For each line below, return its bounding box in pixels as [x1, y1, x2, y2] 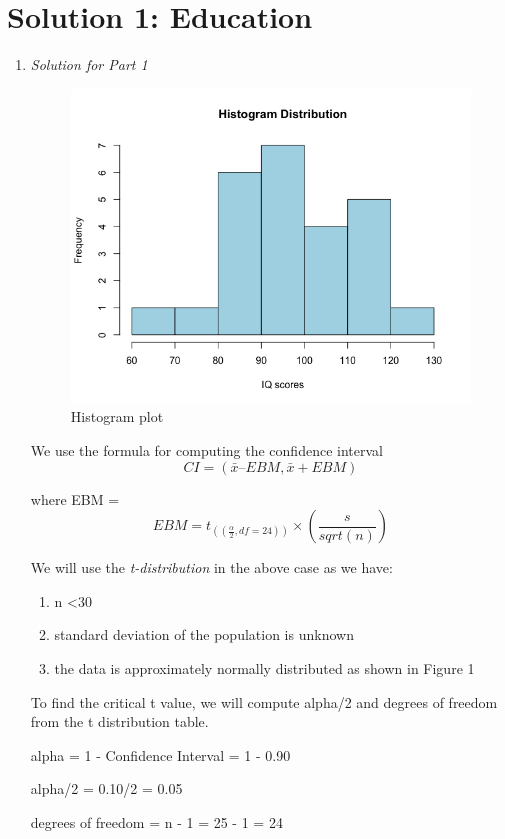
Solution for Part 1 [30, 54, 148, 75]
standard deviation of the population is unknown [54, 624, 354, 645]
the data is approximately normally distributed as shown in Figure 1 [54, 657, 475, 678]
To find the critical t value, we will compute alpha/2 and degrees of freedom [30, 691, 498, 712]
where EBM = [30, 488, 120, 509]
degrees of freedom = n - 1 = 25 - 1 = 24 [30, 811, 283, 832]
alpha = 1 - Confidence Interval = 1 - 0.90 [30, 744, 291, 765]
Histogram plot [70, 406, 164, 427]
